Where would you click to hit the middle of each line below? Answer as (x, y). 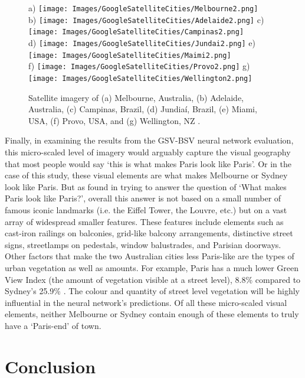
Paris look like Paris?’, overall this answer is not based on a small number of (143, 198)
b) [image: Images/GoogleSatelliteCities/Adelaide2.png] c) (146, 19)
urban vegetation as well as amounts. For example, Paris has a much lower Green (152, 267)
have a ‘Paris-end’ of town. (53, 325)
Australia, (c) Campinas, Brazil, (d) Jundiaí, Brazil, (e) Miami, (143, 109)
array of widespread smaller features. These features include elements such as (144, 221)
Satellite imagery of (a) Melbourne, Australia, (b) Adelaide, (136, 97)
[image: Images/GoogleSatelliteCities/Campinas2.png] (136, 32)
